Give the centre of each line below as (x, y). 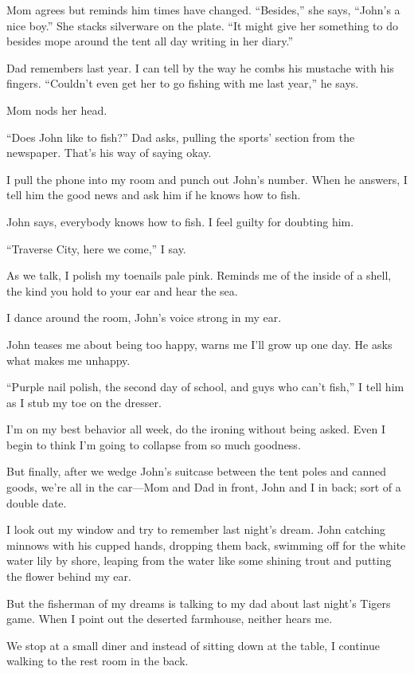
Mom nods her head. (57, 110)
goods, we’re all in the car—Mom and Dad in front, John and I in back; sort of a (204, 487)
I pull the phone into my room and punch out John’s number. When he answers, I (207, 179)
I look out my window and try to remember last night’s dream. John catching (196, 529)
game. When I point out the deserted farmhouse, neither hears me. (170, 619)
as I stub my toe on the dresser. (84, 402)
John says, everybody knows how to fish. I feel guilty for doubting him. (180, 221)
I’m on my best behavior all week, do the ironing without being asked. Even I (196, 429)
